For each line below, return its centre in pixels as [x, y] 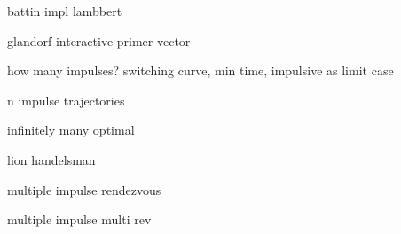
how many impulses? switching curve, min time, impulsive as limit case [200, 70]
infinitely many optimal [71, 130]
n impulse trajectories [66, 100]
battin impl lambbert [65, 11]
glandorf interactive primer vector [99, 40]
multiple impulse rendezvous [84, 189]
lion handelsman [51, 159]
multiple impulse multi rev [79, 219]
